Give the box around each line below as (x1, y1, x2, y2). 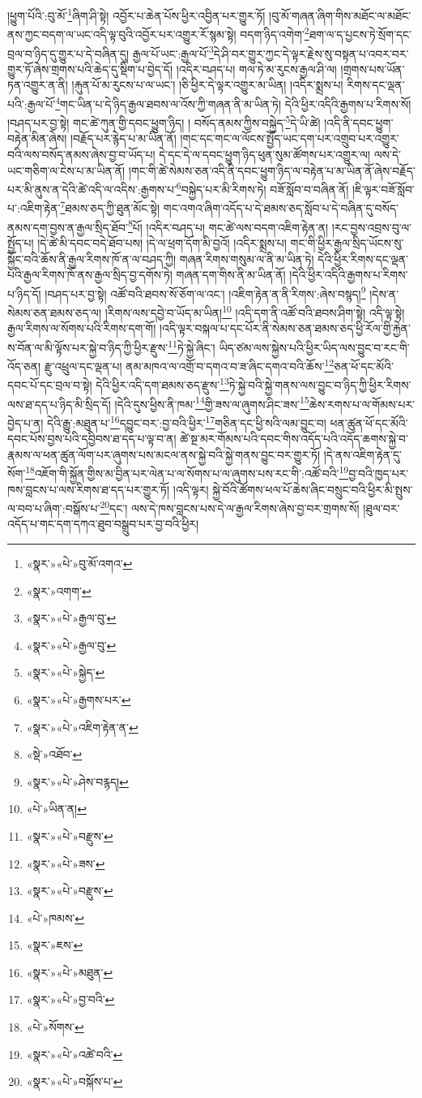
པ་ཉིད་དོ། (7, 285, 41, 302)
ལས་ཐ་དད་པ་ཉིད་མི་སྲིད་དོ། (7, 395, 111, 412)
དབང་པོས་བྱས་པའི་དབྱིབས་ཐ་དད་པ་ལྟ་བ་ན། (7, 430, 177, 447)
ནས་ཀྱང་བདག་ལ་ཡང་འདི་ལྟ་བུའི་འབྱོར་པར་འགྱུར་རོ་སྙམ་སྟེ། (7, 25, 237, 42)
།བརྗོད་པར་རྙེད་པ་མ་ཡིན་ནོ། (70, 130, 177, 147)
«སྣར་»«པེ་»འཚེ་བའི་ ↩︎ (26, 1045, 123, 1062)
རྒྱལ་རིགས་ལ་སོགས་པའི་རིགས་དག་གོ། (7, 320, 156, 337)
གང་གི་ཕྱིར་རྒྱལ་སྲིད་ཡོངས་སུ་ (290, 234, 404, 251)
